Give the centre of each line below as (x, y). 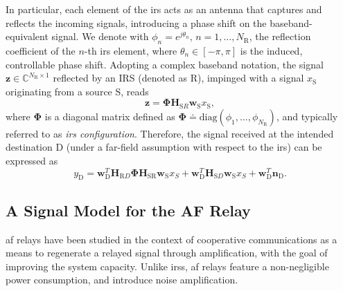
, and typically (307, 116)
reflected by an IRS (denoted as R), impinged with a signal (178, 78)
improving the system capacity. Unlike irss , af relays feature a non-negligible (167, 266)
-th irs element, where (131, 50)
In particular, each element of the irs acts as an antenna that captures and (164, 9)
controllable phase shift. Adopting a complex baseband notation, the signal (165, 64)
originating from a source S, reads (77, 91)
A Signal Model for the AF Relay (128, 210)
